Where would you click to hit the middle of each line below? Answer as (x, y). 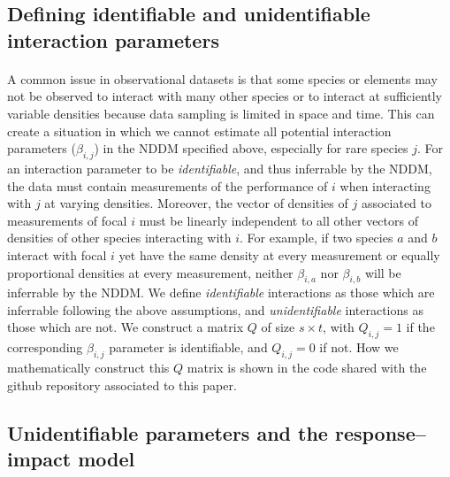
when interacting (385, 185)
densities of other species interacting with (119, 238)
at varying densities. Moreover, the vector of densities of (196, 203)
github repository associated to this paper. (122, 385)
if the (420, 327)
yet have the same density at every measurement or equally (279, 254)
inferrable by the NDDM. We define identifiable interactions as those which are (221, 292)
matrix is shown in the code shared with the (307, 368)
